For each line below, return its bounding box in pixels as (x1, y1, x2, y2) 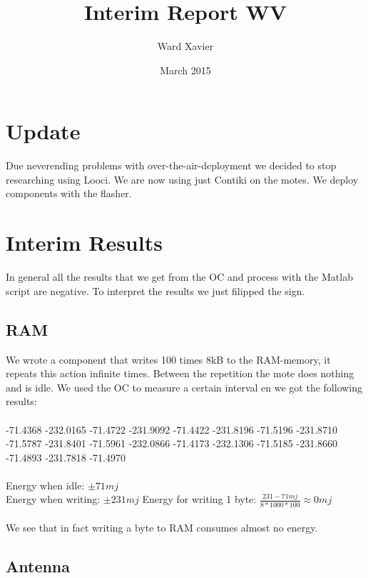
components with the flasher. (6, 186, 132, 201)
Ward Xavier (157, 39, 214, 54)
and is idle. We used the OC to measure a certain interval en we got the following (6, 379, 363, 394)
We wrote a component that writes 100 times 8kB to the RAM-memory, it (6, 352, 331, 367)
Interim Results (6, 228, 163, 257)
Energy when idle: (6, 477, 85, 492)
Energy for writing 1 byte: (142, 492, 257, 507)
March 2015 (160, 62, 211, 77)
